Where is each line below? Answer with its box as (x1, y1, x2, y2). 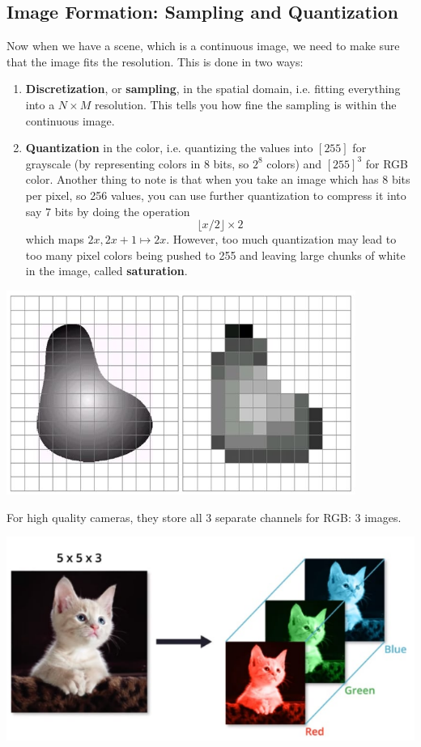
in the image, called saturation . (25, 262, 188, 279)
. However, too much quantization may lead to (166, 231, 397, 248)
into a (25, 95, 55, 112)
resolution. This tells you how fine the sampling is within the (94, 95, 397, 112)
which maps (25, 231, 84, 248)
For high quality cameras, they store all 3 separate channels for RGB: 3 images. (6, 508, 402, 525)
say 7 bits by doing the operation (25, 202, 190, 219)
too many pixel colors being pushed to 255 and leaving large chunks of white (25, 246, 406, 263)
